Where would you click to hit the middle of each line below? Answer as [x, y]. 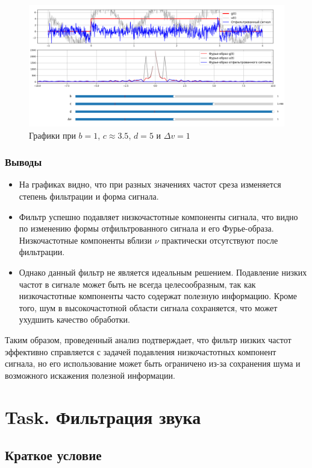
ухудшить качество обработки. [74, 319]
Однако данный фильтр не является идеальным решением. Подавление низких [163, 272]
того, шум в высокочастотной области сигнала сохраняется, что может [148, 307]
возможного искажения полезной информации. [90, 375]
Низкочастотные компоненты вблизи [86, 240]
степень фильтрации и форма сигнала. [89, 196]
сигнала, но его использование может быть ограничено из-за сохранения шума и [153, 363]
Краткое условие [53, 455]
